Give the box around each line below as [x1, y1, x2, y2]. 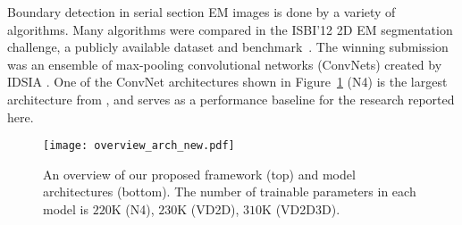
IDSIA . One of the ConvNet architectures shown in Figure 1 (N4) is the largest [7, 72, 448, 91]
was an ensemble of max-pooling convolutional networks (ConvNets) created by [7, 54, 442, 73]
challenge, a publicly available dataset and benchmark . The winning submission [7, 37, 449, 56]
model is [43, 200, 89, 218]
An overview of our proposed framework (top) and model [43, 164, 356, 183]
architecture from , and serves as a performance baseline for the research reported [7, 89, 455, 108]
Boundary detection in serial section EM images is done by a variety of [7, 3, 396, 21]
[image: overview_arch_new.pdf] [43, 139, 235, 153]
